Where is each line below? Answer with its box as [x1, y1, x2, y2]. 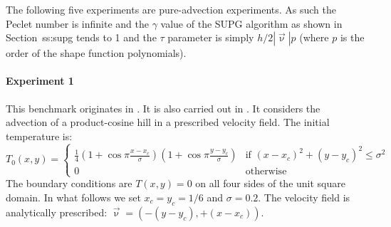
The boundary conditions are [6, 176, 132, 191]
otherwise [245, 167, 287, 177]
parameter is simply [167, 30, 254, 45]
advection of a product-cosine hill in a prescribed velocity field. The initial [6, 115, 330, 130]
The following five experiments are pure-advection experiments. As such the [6, 2, 336, 16]
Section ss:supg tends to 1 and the [6, 30, 157, 45]
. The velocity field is [258, 190, 350, 205]
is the [340, 30, 365, 45]
